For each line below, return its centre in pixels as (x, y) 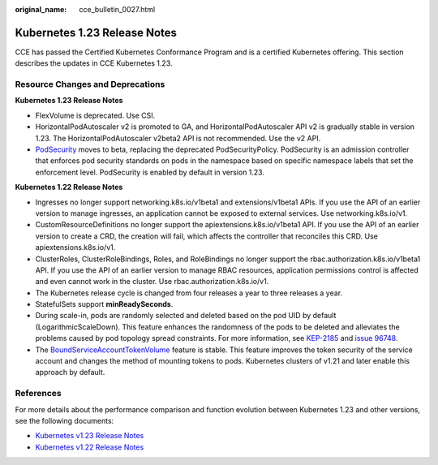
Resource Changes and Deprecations (90, 84)
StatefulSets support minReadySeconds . (104, 304)
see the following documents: (64, 420)
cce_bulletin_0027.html (117, 9)
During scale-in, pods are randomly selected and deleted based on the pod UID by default (186, 316)
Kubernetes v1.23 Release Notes (90, 436)
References (38, 394)
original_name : (41, 9)
